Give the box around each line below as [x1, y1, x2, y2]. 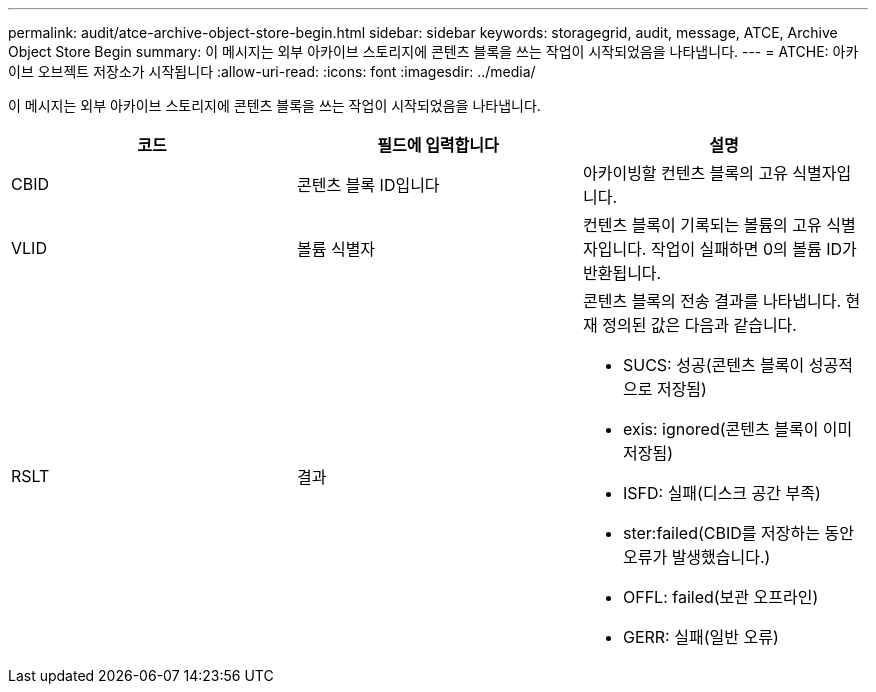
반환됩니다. [582, 263, 662, 283]
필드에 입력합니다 [377, 135, 499, 155]
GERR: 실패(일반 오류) [622, 627, 779, 647]
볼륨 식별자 [296, 239, 376, 259]
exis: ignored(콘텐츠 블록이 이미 [622, 419, 853, 439]
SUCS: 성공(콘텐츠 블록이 [622, 355, 805, 375]
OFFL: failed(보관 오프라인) [622, 587, 819, 607]
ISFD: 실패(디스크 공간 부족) [622, 483, 821, 503]
